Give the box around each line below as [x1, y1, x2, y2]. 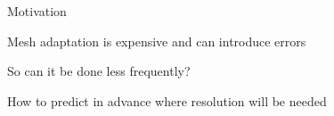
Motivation [7, 2, 67, 20]
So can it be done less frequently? [7, 62, 191, 80]
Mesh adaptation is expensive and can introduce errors [7, 31, 306, 50]
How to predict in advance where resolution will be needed [7, 91, 327, 110]
